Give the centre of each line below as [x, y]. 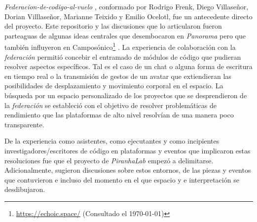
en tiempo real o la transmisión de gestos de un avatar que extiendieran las [118, 76]
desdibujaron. [25, 189]
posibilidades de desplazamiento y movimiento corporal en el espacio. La [114, 86]
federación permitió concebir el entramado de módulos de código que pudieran [123, 56]
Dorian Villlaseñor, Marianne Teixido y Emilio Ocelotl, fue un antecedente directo [128, 16]
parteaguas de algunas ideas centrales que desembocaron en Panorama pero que [125, 35]
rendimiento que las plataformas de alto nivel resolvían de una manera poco [119, 115]
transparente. [24, 124]
